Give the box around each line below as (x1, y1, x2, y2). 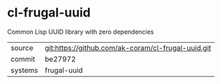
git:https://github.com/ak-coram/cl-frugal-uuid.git (44, 43, 212, 52)
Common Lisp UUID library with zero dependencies (7, 28, 154, 36)
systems (10, 65, 38, 75)
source (10, 43, 33, 52)
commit (10, 54, 35, 63)
